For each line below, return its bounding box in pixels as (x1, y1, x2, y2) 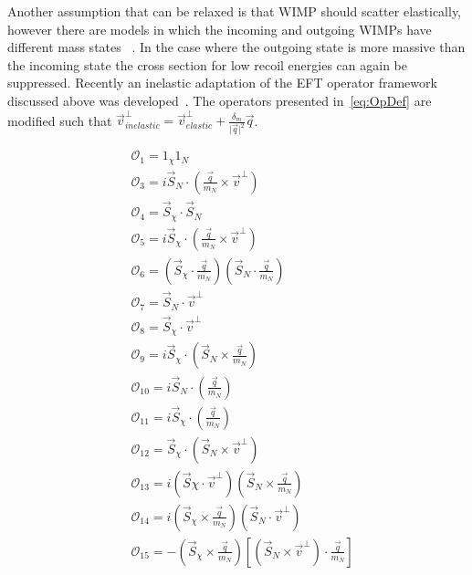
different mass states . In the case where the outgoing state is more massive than (7, 37, 466, 57)
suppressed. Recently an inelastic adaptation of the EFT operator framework (7, 73, 437, 92)
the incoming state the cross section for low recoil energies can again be (7, 55, 407, 74)
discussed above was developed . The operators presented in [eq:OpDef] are (7, 90, 432, 110)
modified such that (7, 110, 112, 130)
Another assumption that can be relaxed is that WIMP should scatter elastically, (7, 2, 462, 20)
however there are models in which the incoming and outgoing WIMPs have (7, 19, 432, 38)
